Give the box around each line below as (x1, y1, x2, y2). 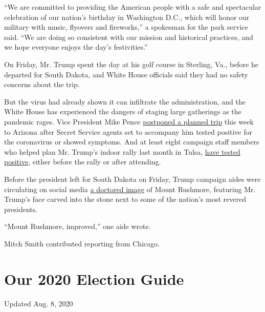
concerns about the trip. (4, 79, 80, 90)
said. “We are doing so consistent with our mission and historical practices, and (4, 31, 253, 42)
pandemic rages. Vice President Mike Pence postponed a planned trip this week (4, 116, 254, 127)
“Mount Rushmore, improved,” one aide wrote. (4, 221, 151, 232)
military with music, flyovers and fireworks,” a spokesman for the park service (4, 22, 248, 32)
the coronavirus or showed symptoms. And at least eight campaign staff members (4, 136, 259, 147)
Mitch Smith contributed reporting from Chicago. (4, 238, 160, 248)
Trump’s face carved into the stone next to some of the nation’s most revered (4, 194, 246, 204)
